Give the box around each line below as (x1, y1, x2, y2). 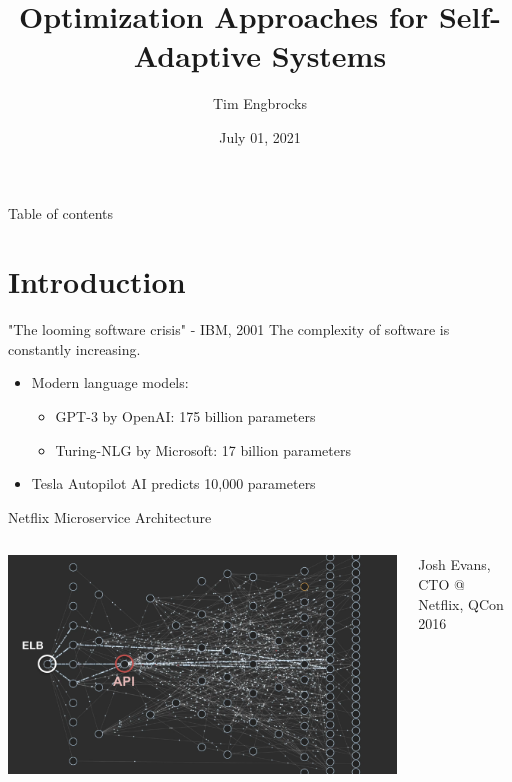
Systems (271, 35, 387, 76)
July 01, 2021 (219, 126, 301, 147)
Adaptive (133, 35, 262, 76)
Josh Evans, (418, 554, 491, 575)
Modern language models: (31, 372, 189, 393)
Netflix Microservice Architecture (8, 506, 212, 527)
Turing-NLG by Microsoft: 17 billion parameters (55, 439, 352, 460)
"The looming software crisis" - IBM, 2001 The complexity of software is (8, 319, 450, 340)
